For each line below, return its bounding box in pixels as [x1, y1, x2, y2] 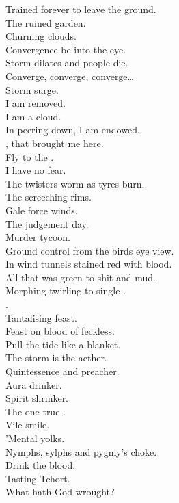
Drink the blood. [5, 458, 76, 472]
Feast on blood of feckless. [5, 324, 115, 338]
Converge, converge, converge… [5, 68, 134, 83]
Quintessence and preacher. [5, 364, 120, 378]
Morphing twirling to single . [5, 283, 126, 298]
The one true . [5, 404, 66, 418]
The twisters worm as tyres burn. [5, 176, 145, 190]
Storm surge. [5, 82, 59, 96]
